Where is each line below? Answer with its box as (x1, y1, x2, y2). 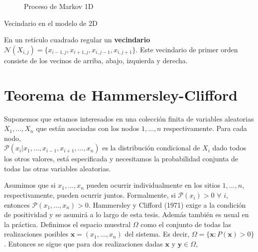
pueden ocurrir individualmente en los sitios (86, 180, 220, 190)
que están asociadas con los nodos (36, 123, 139, 133)
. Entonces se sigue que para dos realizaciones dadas (4, 239, 163, 249)
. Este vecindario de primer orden (135, 44, 238, 54)
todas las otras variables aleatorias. (4, 163, 111, 173)
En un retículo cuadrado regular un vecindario (4, 34, 150, 45)
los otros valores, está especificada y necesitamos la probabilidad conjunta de (4, 153, 239, 164)
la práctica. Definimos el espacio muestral (4, 219, 131, 229)
